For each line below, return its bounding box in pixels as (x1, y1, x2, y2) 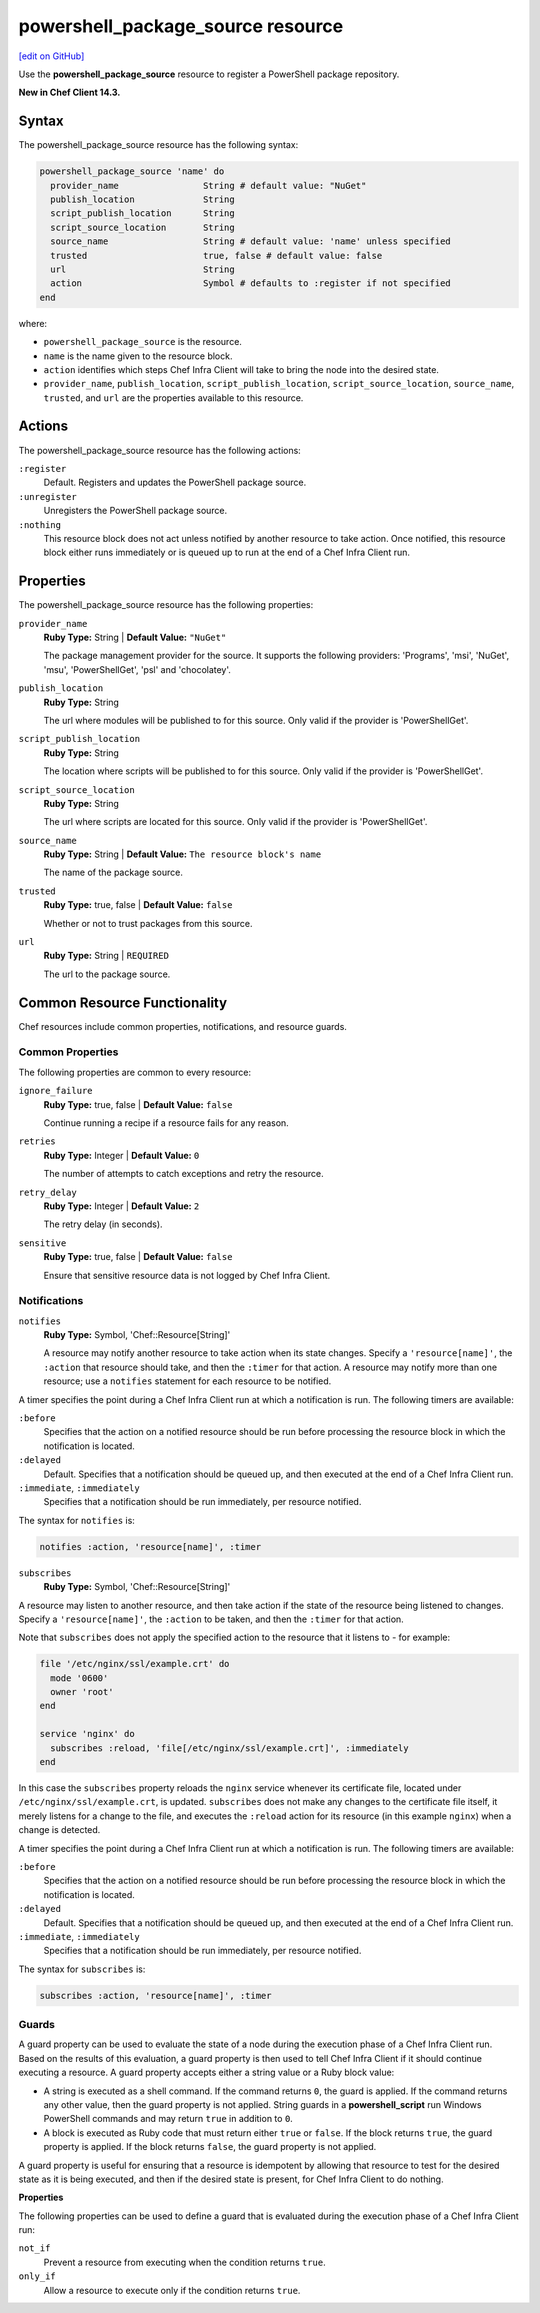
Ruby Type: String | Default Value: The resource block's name (43, 848, 322, 860)
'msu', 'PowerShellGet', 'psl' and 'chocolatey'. (43, 663, 232, 675)
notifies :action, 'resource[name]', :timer (39, 1541, 262, 1552)
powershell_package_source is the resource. (43, 336, 242, 348)
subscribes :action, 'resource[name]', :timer (39, 1990, 272, 2001)
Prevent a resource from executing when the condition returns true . (43, 2256, 326, 2268)
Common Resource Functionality (18, 994, 228, 1011)
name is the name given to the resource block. (43, 350, 233, 362)
